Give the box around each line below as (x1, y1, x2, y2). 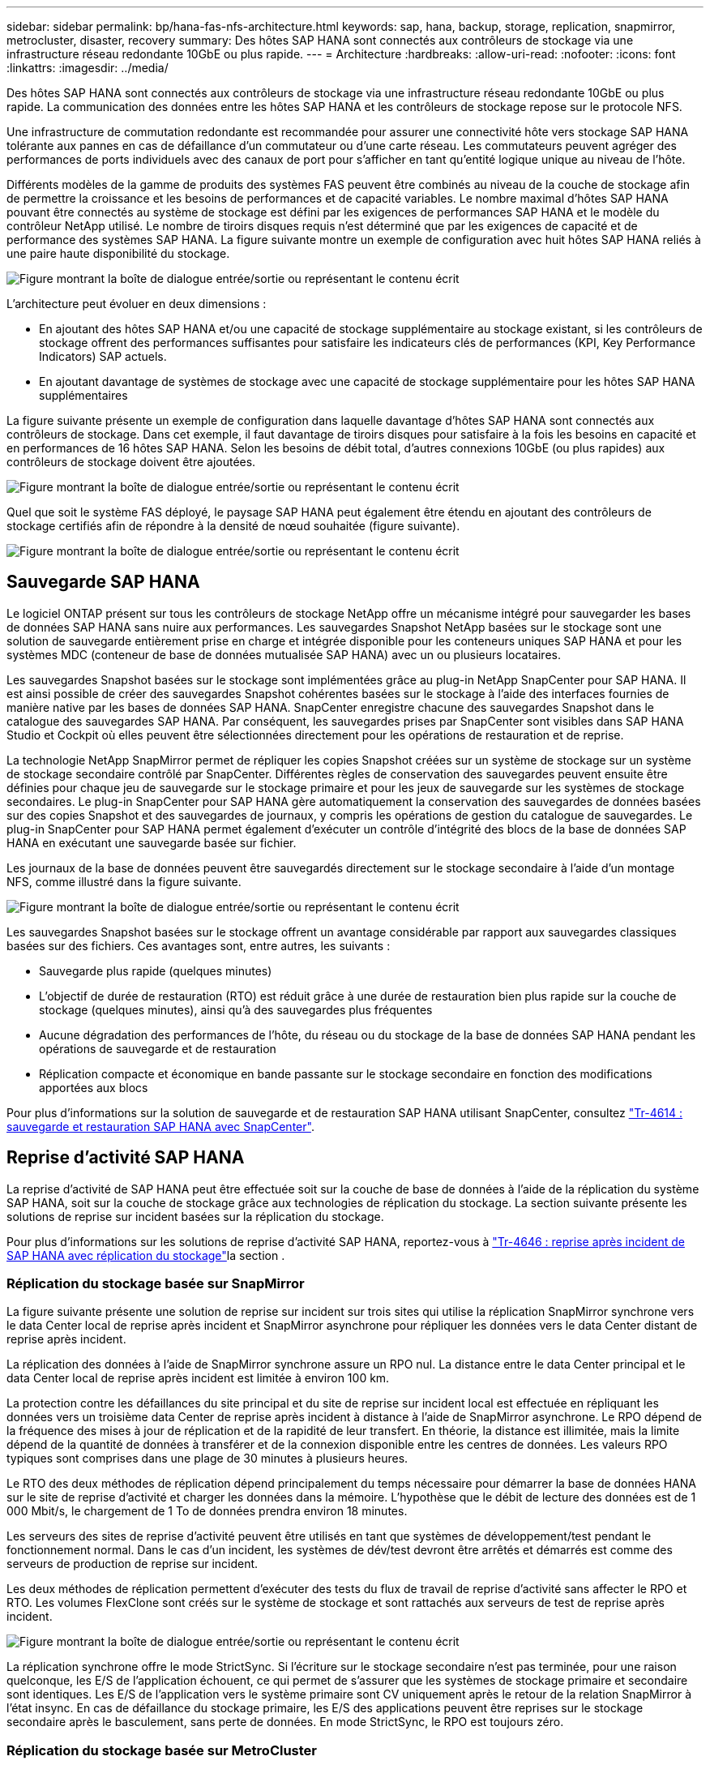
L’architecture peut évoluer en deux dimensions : (6, 297, 267, 311)
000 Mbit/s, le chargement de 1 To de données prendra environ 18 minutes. (6, 1504, 408, 1519)
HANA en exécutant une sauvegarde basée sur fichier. (6, 835, 297, 850)
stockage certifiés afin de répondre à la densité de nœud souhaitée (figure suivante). (6, 519, 460, 533)
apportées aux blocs (39, 1080, 148, 1095)
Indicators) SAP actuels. (39, 349, 167, 363)
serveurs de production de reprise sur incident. (6, 1557, 259, 1571)
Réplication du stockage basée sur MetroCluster (6, 1741, 318, 1759)
